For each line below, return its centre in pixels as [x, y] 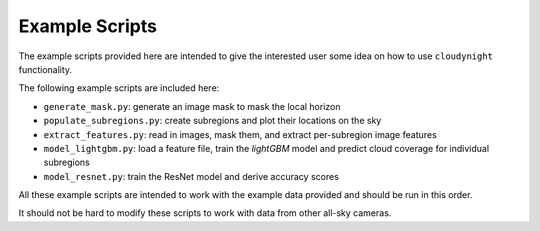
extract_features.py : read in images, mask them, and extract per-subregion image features [240, 134]
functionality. [45, 69]
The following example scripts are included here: [119, 88]
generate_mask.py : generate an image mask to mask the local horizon [192, 106]
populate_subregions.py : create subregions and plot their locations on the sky [212, 121]
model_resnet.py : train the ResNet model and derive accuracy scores [191, 176]
